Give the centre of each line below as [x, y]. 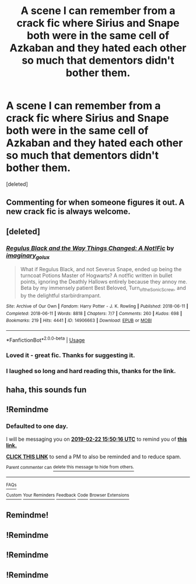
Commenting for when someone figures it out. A [95, 203]
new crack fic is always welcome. [69, 212]
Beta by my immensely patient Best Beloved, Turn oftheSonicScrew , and [103, 289]
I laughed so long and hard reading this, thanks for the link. [91, 371]
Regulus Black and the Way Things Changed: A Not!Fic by [90, 248]
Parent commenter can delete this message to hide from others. [70, 467]
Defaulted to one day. [37, 426]
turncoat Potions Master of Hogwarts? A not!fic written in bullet [96, 275]
